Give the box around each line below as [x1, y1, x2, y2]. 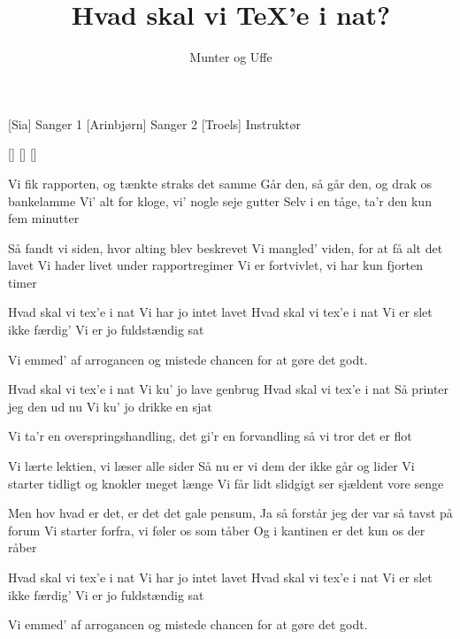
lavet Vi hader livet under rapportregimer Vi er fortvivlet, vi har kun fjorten [8, 256, 424, 274]
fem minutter [8, 209, 80, 227]
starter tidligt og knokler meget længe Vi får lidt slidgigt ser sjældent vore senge [8, 473, 444, 492]
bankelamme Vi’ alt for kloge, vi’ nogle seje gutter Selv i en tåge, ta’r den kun [8, 191, 432, 210]
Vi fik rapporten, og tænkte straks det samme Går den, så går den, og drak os [8, 173, 433, 192]
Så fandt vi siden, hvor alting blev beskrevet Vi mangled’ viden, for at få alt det [8, 238, 443, 257]
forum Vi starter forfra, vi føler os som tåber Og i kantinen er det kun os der [8, 520, 425, 539]
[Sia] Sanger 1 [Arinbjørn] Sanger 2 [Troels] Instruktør [8, 114, 302, 133]
